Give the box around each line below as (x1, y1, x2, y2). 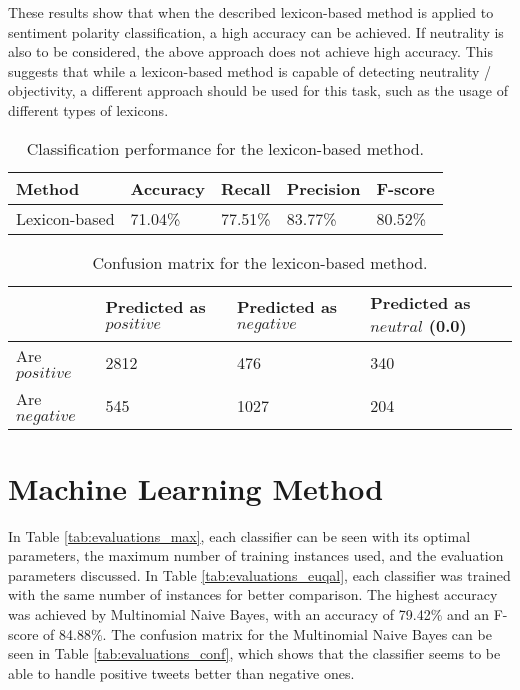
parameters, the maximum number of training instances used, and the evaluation (8, 545, 504, 566)
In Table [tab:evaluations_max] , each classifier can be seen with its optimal (8, 525, 471, 546)
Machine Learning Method (8, 467, 384, 508)
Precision (286, 176, 361, 200)
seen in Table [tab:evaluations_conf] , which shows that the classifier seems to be (8, 643, 501, 664)
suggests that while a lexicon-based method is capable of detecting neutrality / (8, 60, 492, 81)
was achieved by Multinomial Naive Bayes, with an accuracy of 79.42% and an (8, 604, 490, 625)
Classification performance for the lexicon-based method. (26, 136, 425, 160)
